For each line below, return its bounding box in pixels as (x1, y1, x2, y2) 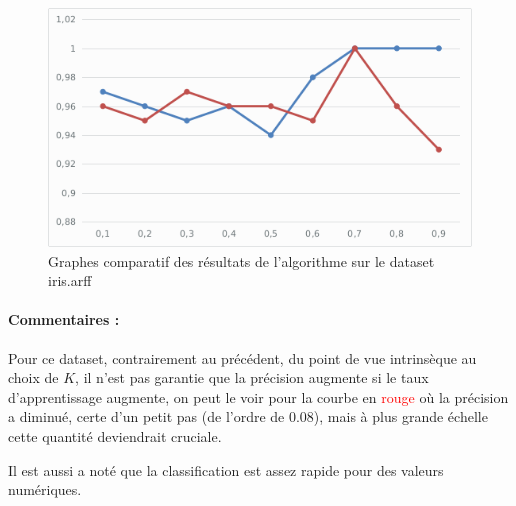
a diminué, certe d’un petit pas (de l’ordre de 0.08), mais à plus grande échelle (8, 406, 488, 427)
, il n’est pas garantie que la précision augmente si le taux (75, 367, 429, 388)
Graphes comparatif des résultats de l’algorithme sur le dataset (48, 250, 435, 271)
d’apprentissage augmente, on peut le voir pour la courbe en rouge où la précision (8, 386, 509, 407)
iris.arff (48, 270, 92, 291)
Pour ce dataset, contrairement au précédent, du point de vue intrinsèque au (8, 347, 477, 368)
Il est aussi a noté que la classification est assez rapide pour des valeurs (8, 459, 444, 480)
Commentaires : (8, 309, 120, 330)
